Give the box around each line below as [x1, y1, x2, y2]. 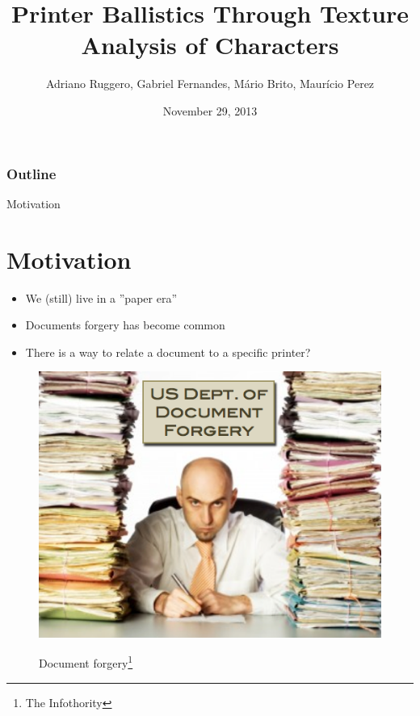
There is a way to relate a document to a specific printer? [25, 343, 311, 360]
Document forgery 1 [39, 652, 133, 672]
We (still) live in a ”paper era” [25, 289, 178, 306]
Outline [6, 163, 57, 183]
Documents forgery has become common [25, 316, 225, 333]
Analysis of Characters [81, 28, 339, 61]
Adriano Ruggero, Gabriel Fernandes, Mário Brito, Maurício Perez [45, 75, 375, 92]
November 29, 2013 [162, 102, 258, 119]
